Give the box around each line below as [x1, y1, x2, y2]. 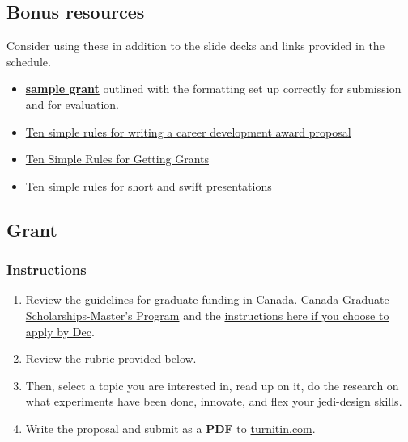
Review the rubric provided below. [25, 350, 197, 367]
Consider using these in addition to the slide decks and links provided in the [6, 37, 385, 54]
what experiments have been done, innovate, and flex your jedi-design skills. [25, 393, 402, 410]
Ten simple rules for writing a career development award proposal [25, 123, 351, 140]
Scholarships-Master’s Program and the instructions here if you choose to [25, 306, 389, 323]
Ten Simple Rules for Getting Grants [25, 150, 209, 167]
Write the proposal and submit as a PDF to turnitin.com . [25, 419, 316, 436]
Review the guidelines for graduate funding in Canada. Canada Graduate [25, 291, 389, 308]
